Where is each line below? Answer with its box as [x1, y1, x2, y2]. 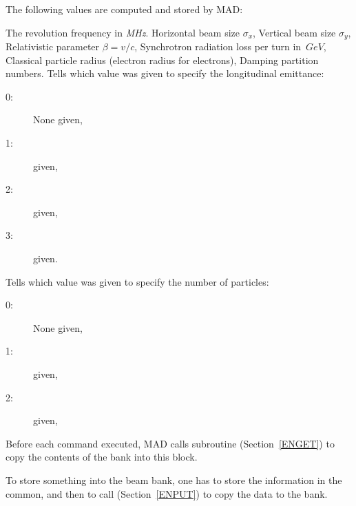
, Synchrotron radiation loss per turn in [134, 39, 302, 54]
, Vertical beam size [253, 25, 336, 39]
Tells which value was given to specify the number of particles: [6, 274, 269, 288]
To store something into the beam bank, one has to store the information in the [6, 472, 342, 487]
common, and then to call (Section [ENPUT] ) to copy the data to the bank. [6, 486, 328, 500]
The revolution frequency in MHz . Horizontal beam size [6, 25, 240, 39]
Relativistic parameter [6, 39, 100, 54]
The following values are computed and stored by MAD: [6, 2, 243, 16]
